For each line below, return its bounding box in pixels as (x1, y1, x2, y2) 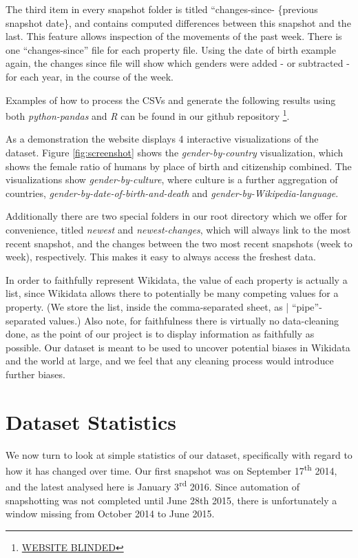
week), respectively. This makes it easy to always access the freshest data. (6, 249, 316, 264)
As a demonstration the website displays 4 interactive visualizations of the (6, 132, 319, 146)
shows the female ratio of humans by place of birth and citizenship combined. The (6, 158, 352, 173)
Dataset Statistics (6, 407, 176, 435)
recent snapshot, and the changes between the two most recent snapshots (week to (6, 236, 352, 250)
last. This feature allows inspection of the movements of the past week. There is (6, 29, 342, 43)
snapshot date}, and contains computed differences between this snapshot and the (6, 15, 351, 30)
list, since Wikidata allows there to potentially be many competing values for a (6, 286, 339, 300)
